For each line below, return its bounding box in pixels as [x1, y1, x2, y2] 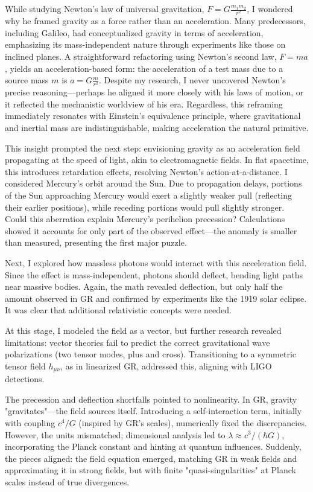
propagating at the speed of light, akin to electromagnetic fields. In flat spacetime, [5, 153, 309, 166]
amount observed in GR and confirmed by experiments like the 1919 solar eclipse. [5, 292, 307, 304]
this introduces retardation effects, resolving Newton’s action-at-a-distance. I [5, 165, 288, 177]
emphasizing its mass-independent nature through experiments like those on [5, 38, 286, 51]
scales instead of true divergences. [5, 475, 130, 488]
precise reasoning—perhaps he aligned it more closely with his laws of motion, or [5, 86, 304, 98]
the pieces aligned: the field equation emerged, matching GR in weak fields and [5, 452, 297, 464]
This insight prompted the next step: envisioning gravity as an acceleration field [5, 141, 300, 154]
